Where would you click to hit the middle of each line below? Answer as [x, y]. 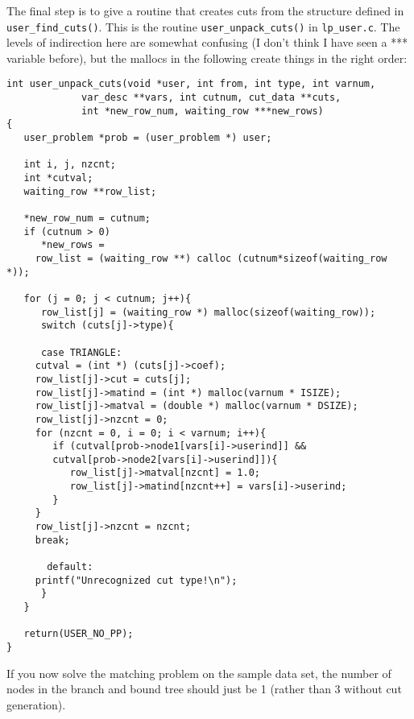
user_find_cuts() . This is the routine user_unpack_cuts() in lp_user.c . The [203, 26]
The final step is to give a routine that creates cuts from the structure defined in [205, 10]
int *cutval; [58, 178]
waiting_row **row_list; [90, 191]
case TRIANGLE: [81, 352]
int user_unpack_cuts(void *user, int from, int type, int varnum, [191, 84]
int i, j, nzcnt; [70, 165]
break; [52, 540]
